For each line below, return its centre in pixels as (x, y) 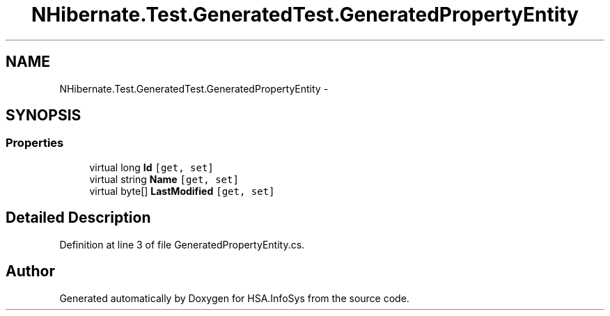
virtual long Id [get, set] (151, 167)
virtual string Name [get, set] (164, 179)
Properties (35, 143)
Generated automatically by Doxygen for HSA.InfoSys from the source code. (234, 298)
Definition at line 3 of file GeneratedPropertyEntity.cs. (182, 244)
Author (30, 271)
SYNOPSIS (44, 116)
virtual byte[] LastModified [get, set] (182, 191)
